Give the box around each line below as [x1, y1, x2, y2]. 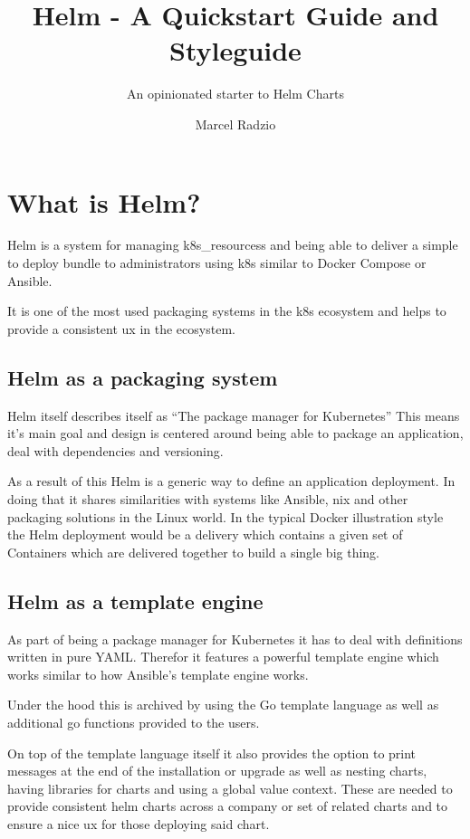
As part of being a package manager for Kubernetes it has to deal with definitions [7, 629, 463, 648]
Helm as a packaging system [7, 363, 278, 391]
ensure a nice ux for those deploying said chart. [7, 814, 270, 833]
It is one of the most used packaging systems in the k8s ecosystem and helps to [7, 301, 446, 320]
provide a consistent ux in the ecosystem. [7, 319, 235, 338]
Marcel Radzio [195, 114, 276, 133]
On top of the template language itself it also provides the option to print [7, 743, 417, 762]
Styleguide [169, 32, 302, 69]
